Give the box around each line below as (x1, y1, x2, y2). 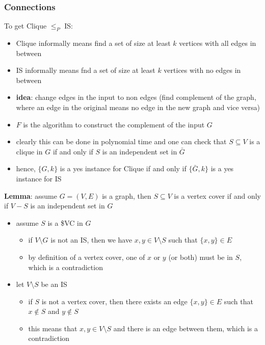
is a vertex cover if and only (174, 190, 261, 201)
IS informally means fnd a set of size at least (16, 65, 155, 75)
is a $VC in (47, 217, 83, 228)
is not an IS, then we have (50, 234, 132, 245)
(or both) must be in (168, 251, 233, 262)
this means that (28, 323, 77, 333)
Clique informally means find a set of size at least (16, 38, 171, 48)
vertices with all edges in (179, 38, 256, 48)
